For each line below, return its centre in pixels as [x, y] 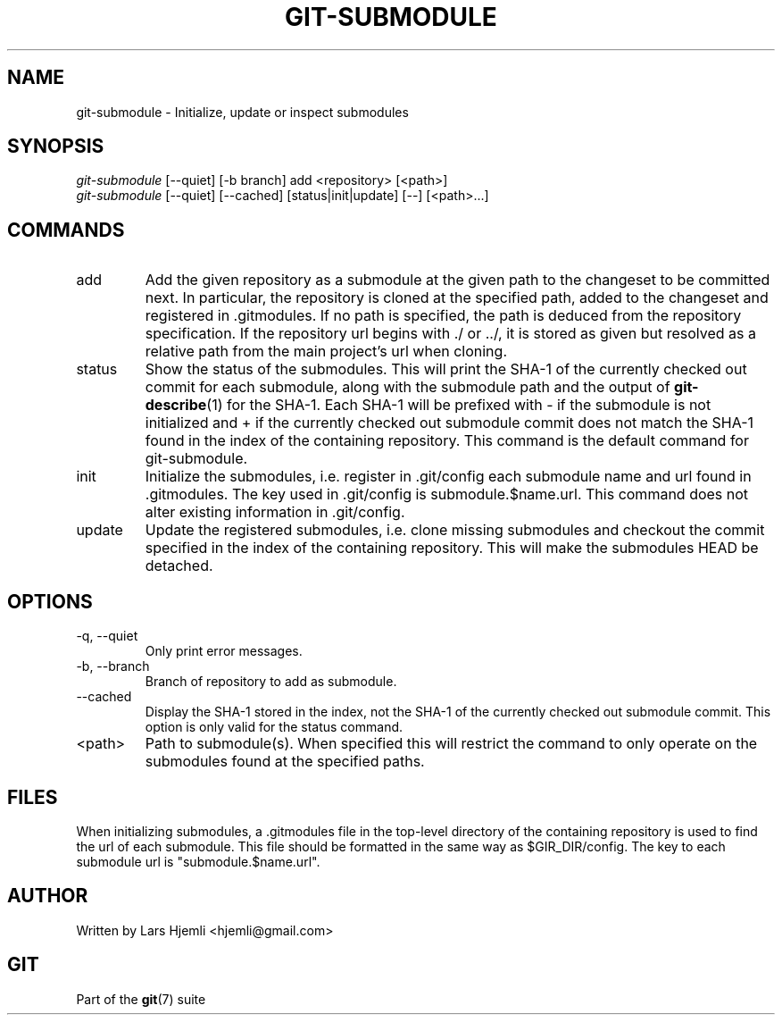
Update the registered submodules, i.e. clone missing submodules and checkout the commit [455, 530]
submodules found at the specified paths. [285, 762]
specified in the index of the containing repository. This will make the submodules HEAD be [452, 548]
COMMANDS [66, 230]
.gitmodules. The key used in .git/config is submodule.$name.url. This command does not [447, 494]
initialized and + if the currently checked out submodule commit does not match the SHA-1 [449, 423]
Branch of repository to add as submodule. [271, 682]
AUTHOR [48, 896]
